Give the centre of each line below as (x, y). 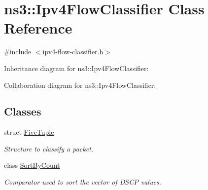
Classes (23, 111)
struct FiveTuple (29, 132)
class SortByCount (32, 165)
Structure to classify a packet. (49, 148)
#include (18, 52)
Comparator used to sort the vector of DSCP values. (83, 182)
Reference (38, 28)
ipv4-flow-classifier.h (73, 52)
